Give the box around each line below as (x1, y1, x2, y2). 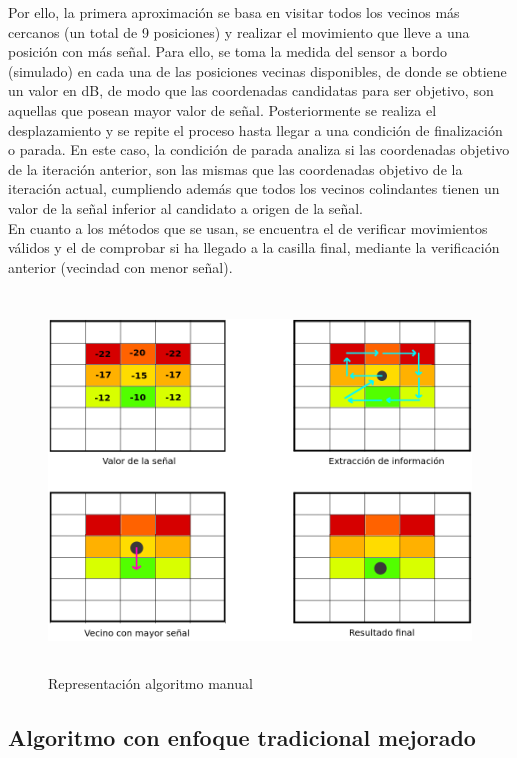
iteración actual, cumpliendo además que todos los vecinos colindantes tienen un (8, 178, 500, 199)
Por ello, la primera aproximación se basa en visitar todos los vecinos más (8, 2, 460, 22)
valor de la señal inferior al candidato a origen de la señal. (8, 197, 363, 218)
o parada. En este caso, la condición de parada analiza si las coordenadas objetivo (8, 139, 510, 160)
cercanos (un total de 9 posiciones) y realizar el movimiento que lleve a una (8, 21, 470, 42)
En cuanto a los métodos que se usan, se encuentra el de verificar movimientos (8, 217, 488, 238)
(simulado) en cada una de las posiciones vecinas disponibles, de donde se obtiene (8, 60, 507, 81)
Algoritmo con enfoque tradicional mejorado (8, 721, 476, 752)
